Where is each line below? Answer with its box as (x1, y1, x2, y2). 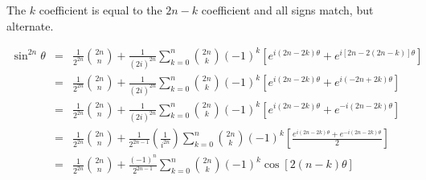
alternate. (6, 17, 54, 34)
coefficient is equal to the (39, 2, 162, 18)
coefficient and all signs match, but (201, 2, 374, 18)
